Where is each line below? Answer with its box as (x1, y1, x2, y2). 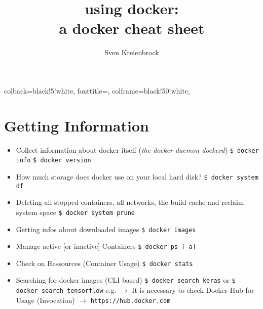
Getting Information (4, 115, 149, 136)
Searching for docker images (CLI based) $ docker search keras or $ (16, 275, 236, 285)
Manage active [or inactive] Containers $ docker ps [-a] (16, 241, 196, 251)
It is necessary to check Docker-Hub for (132, 285, 254, 295)
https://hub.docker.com (90, 297, 171, 304)
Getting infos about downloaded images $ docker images (16, 224, 196, 234)
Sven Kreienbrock (104, 47, 159, 58)
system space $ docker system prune (16, 206, 135, 217)
